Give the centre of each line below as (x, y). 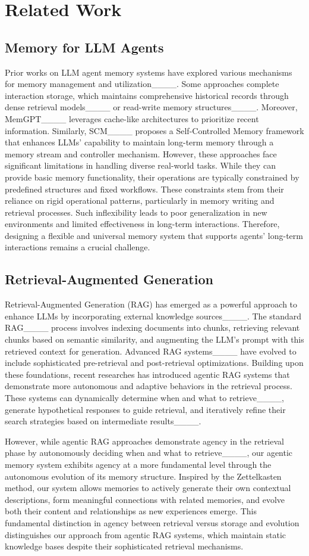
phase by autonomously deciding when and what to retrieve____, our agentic (149, 453)
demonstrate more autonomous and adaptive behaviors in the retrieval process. (149, 386)
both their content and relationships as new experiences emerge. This (131, 511)
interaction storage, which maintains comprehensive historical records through (147, 95)
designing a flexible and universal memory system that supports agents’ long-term (154, 235)
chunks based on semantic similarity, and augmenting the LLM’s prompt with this (154, 339)
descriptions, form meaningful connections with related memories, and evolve (145, 499)
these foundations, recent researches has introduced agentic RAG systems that (147, 374)
